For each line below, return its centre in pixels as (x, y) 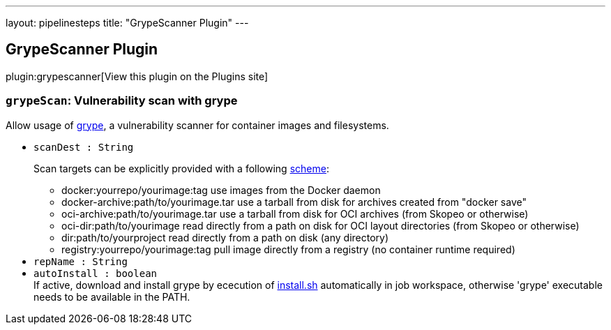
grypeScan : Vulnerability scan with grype (122, 101)
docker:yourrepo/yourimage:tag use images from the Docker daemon (221, 190)
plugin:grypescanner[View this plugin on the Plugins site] (137, 76)
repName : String (81, 261)
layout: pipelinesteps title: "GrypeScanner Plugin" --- (127, 23)
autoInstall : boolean (96, 273)
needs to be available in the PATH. (112, 297)
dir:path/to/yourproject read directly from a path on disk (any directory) (225, 237)
